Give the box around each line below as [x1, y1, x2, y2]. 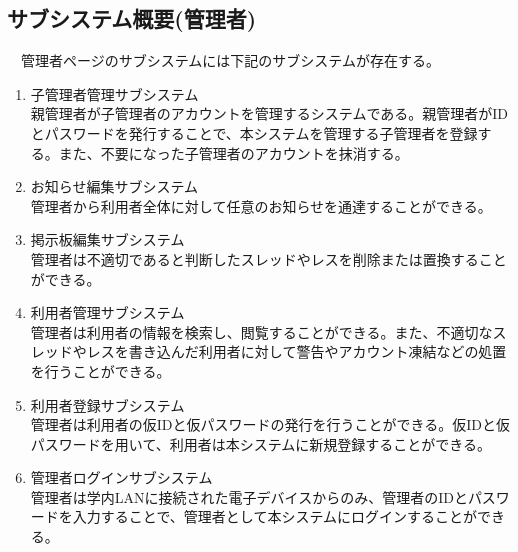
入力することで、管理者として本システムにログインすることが [72, 506, 477, 527]
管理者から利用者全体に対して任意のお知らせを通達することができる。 [30, 195, 492, 216]
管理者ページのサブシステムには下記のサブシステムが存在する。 [20, 50, 440, 71]
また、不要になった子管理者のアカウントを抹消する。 [58, 142, 409, 163]
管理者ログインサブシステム [30, 467, 213, 488]
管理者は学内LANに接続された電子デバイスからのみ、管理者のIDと [30, 486, 468, 507]
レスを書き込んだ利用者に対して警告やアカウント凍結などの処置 [86, 341, 507, 362]
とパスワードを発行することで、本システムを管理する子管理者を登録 [30, 122, 478, 143]
